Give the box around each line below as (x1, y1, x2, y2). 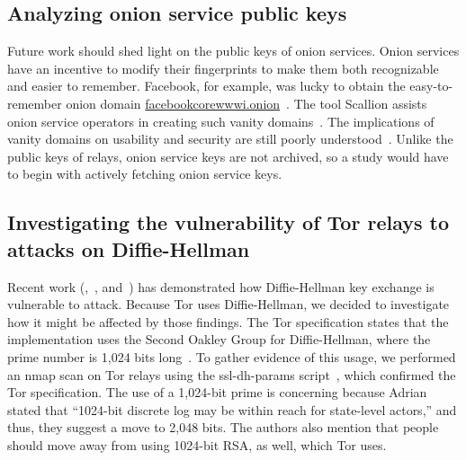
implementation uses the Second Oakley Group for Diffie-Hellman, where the (7, 330, 431, 349)
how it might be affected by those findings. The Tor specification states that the (7, 312, 449, 331)
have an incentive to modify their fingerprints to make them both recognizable (7, 58, 439, 77)
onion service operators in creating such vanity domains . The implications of (7, 111, 435, 130)
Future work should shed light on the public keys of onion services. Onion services (7, 41, 460, 60)
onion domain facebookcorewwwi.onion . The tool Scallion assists (66, 93, 427, 112)
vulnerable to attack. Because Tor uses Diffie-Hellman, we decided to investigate (7, 295, 450, 314)
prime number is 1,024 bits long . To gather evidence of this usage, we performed (7, 347, 456, 366)
